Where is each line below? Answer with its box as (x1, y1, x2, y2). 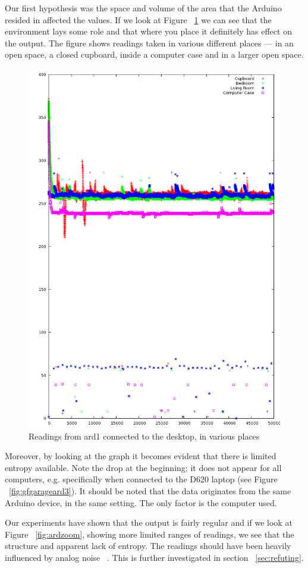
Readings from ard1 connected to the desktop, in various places (29, 429, 260, 442)
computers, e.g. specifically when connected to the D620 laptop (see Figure (5, 473, 278, 485)
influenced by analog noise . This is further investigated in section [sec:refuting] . (5, 551, 304, 563)
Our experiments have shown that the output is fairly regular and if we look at (5, 516, 293, 529)
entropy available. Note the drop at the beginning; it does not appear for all (5, 461, 282, 473)
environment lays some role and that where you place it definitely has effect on (5, 25, 292, 37)
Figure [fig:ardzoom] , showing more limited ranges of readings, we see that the (5, 528, 294, 540)
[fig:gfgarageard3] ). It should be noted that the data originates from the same (9, 484, 291, 497)
